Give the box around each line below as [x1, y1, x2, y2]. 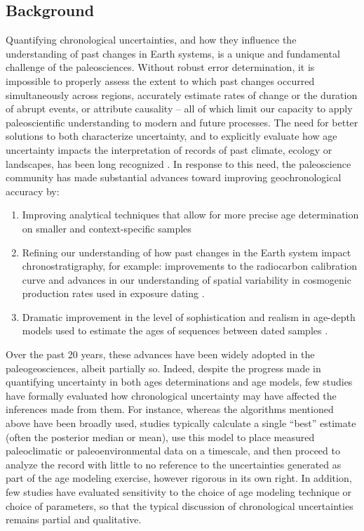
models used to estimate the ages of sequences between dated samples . [22, 323, 328, 338]
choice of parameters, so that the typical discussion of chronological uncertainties [6, 498, 353, 513]
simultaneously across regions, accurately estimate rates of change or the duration [6, 87, 358, 102]
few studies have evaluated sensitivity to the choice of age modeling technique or [6, 485, 352, 499]
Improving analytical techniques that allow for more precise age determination [22, 207, 359, 222]
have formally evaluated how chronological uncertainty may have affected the [6, 388, 337, 402]
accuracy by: [6, 183, 60, 198]
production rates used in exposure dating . [22, 286, 205, 301]
